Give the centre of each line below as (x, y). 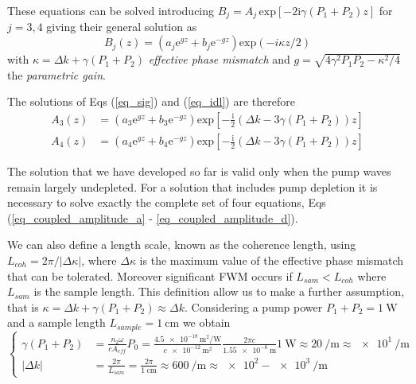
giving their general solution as (122, 27)
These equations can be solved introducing (111, 10)
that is (23, 306)
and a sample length (56, 322)
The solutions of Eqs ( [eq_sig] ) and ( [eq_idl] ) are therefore (151, 101)
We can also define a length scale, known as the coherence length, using (182, 244)
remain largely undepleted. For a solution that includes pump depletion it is (192, 186)
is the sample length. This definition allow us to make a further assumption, (219, 291)
